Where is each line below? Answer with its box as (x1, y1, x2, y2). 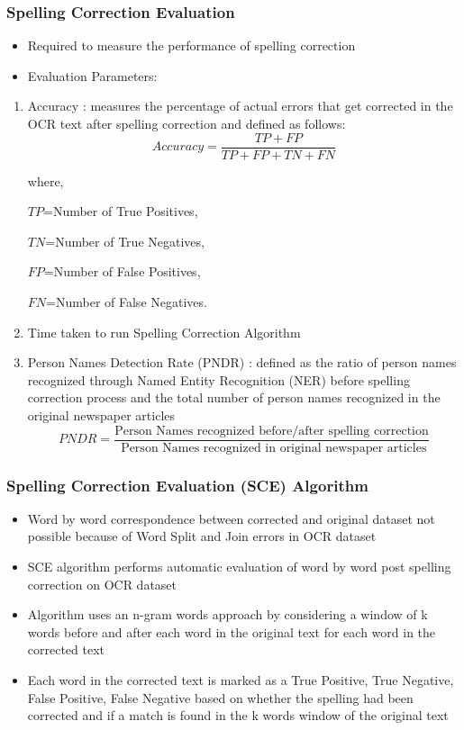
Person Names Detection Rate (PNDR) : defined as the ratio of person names (27, 353, 457, 372)
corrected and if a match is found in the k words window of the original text (27, 706, 449, 725)
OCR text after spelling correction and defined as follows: (27, 114, 346, 132)
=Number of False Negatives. (46, 293, 207, 311)
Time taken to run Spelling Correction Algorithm (27, 322, 301, 341)
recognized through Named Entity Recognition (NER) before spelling (27, 370, 410, 389)
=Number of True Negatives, (45, 231, 205, 250)
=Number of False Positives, (43, 262, 201, 281)
